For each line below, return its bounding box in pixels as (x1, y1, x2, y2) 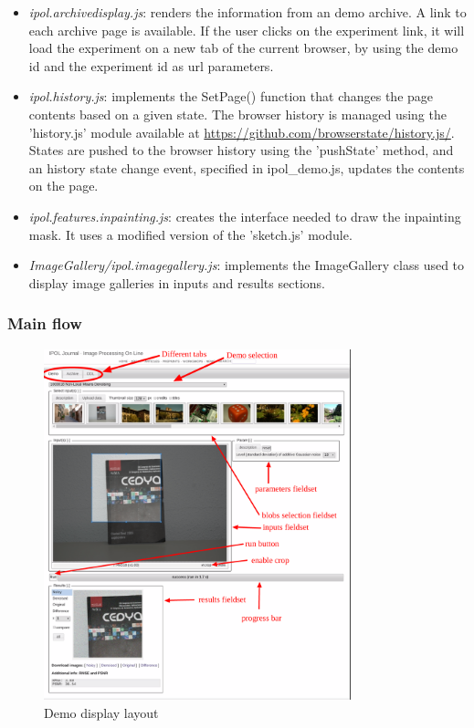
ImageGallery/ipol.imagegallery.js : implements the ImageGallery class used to (28, 255, 465, 275)
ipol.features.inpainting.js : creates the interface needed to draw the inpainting (28, 206, 461, 225)
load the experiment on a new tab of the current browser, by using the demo (28, 38, 458, 57)
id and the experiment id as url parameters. (28, 56, 274, 75)
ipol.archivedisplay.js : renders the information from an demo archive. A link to (28, 3, 467, 21)
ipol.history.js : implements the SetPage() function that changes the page (28, 87, 434, 106)
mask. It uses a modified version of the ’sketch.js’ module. (28, 224, 353, 244)
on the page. (28, 176, 99, 195)
